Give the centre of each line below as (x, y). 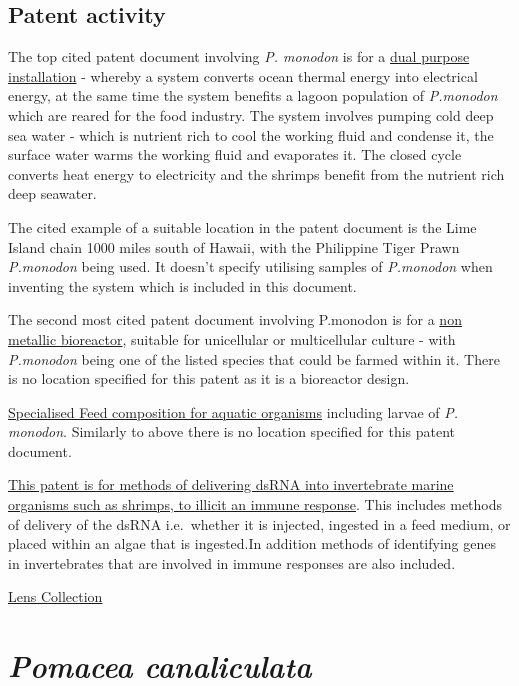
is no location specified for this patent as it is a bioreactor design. (209, 378)
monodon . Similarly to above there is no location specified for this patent (232, 431)
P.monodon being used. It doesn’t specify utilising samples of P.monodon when (250, 266)
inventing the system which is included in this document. (182, 285)
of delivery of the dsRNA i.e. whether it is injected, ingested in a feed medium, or (259, 523)
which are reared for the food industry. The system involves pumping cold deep (251, 114)
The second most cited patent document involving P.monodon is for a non (235, 319)
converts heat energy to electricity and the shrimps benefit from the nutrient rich (256, 173)
